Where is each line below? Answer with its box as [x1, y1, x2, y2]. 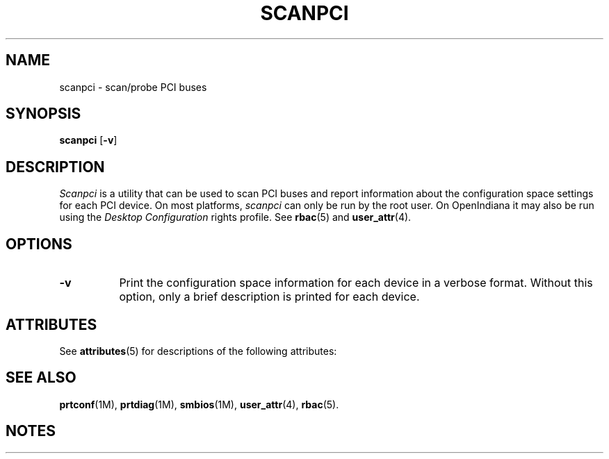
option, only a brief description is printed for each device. [119, 290, 420, 304]
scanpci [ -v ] [59, 134, 117, 147]
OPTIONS [6, 235, 72, 253]
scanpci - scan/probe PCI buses [59, 81, 207, 93]
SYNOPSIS [6, 105, 81, 123]
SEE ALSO [6, 369, 76, 387]
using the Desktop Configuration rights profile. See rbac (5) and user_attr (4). [59, 211, 412, 224]
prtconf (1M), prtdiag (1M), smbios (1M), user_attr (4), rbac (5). [59, 398, 339, 410]
